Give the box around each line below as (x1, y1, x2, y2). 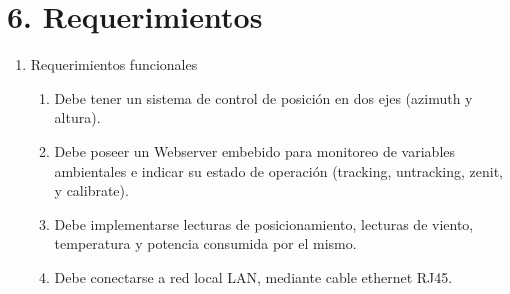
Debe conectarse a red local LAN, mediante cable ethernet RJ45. (54, 266, 453, 287)
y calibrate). (54, 180, 129, 201)
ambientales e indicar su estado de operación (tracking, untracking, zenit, (54, 160, 503, 181)
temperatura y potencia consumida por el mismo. (54, 233, 357, 254)
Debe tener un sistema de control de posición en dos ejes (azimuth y (54, 87, 473, 108)
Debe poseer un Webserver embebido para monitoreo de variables (54, 140, 456, 161)
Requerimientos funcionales (30, 54, 198, 75)
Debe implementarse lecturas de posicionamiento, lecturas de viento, (54, 213, 474, 234)
